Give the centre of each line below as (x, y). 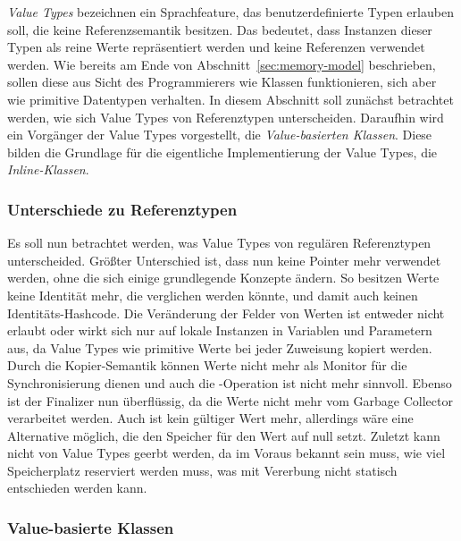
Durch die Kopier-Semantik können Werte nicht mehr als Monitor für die (207, 365)
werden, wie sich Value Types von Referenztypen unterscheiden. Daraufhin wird (226, 117)
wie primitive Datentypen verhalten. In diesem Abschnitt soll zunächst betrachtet (230, 99)
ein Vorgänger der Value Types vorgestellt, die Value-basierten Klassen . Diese (220, 135)
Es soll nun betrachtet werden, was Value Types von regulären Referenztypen (219, 243)
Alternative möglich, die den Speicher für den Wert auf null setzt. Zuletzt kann (224, 435)
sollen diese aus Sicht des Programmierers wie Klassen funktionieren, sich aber (222, 82)
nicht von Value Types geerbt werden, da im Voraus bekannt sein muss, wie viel (226, 453)
